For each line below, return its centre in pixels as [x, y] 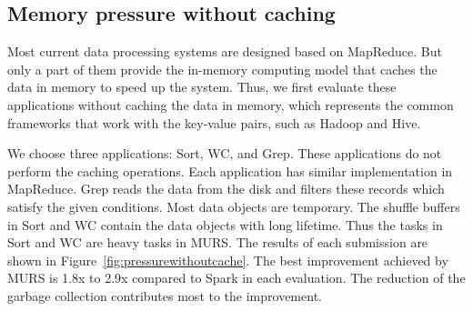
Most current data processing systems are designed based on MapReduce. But [225, 51]
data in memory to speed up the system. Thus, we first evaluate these [202, 87]
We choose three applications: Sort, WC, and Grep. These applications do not [225, 153]
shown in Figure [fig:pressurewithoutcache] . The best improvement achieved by [228, 260]
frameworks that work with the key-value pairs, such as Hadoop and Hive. [214, 122]
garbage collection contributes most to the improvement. [165, 295]
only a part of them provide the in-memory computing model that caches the [222, 69]
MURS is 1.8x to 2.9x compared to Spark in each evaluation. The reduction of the [236, 278]
